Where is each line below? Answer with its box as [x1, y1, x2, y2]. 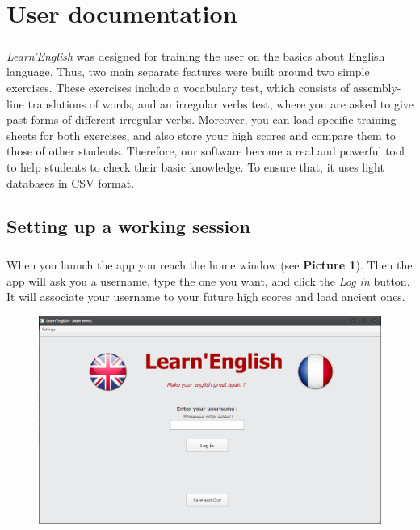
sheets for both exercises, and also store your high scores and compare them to [6, 126, 396, 143]
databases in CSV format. [6, 174, 135, 191]
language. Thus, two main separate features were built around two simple [6, 63, 370, 80]
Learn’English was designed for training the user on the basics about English [6, 47, 385, 64]
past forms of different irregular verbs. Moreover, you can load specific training [6, 111, 397, 128]
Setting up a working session [6, 214, 250, 239]
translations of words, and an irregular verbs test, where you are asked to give [27, 95, 414, 112]
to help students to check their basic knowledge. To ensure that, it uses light [6, 158, 384, 175]
